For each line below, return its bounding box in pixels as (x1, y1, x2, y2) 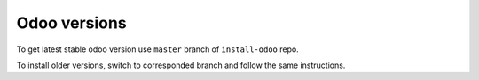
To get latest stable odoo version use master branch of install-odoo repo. (16, 44, 299, 55)
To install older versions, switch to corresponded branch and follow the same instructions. (16, 60, 346, 70)
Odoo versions (16, 13, 128, 33)
